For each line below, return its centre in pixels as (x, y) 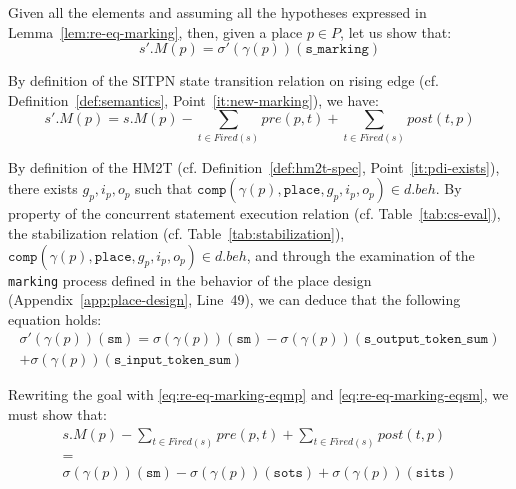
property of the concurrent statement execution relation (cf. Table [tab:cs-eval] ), (254, 213)
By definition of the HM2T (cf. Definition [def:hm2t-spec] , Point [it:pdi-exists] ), (254, 166)
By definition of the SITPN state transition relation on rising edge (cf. (223, 80)
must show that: (57, 414)
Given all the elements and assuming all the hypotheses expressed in (217, 12)
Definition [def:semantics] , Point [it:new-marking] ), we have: (193, 99)
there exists (43, 188)
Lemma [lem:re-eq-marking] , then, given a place (155, 31)
